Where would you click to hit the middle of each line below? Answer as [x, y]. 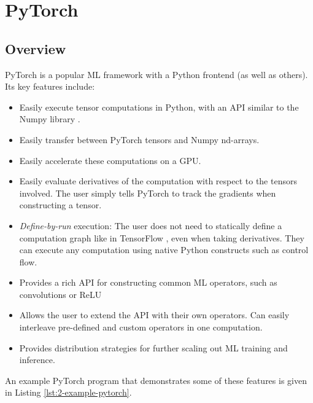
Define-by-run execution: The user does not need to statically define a [151, 225]
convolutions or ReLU [60, 294]
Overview [36, 48]
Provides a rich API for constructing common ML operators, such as [148, 282]
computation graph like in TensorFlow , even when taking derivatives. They [162, 237]
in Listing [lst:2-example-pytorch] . [68, 392]
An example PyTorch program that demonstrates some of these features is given [156, 380]
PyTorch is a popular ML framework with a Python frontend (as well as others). [156, 74]
